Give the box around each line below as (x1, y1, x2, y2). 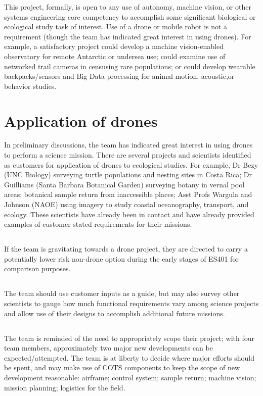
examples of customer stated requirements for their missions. (4, 219, 192, 229)
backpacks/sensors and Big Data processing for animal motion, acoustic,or (4, 71, 235, 81)
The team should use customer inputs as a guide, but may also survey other (4, 288, 240, 299)
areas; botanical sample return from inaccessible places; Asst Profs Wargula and (4, 189, 252, 200)
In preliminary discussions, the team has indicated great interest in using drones (4, 139, 253, 150)
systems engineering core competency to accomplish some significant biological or (4, 11, 256, 22)
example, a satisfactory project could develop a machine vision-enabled (4, 41, 224, 52)
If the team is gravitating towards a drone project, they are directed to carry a (4, 243, 248, 254)
